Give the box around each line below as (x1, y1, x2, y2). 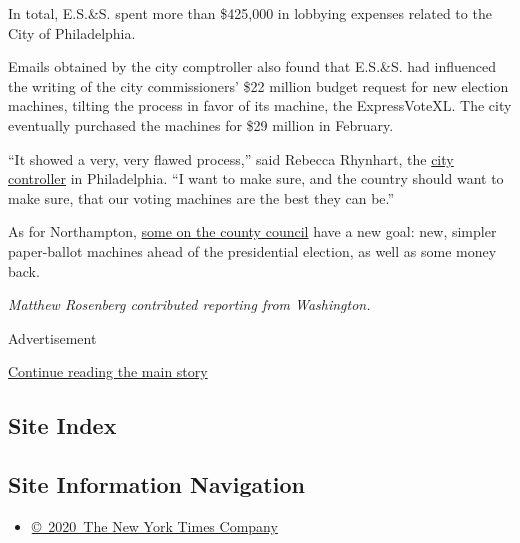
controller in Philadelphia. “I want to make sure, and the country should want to (8, 168, 504, 189)
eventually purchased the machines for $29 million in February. (8, 114, 394, 135)
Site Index (8, 410, 117, 441)
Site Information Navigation (8, 469, 305, 500)
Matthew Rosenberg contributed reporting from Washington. (8, 294, 371, 315)
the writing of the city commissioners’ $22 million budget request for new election (8, 75, 509, 96)
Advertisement (8, 327, 97, 348)
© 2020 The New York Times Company (31, 515, 278, 536)
